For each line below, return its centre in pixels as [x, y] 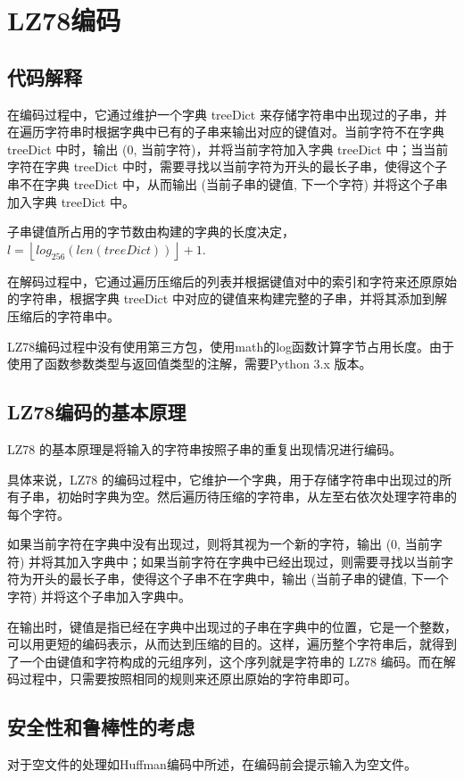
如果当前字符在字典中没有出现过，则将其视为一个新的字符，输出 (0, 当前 [219, 544]
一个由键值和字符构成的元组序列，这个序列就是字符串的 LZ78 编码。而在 [231, 661]
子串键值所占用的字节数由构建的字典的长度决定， [151, 232]
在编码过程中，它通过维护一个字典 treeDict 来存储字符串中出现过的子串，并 [227, 114]
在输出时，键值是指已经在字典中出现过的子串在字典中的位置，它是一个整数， [232, 626]
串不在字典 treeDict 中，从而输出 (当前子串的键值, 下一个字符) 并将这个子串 [228, 183]
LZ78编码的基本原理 [97, 412]
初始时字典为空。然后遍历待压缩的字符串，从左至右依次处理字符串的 [257, 497]
